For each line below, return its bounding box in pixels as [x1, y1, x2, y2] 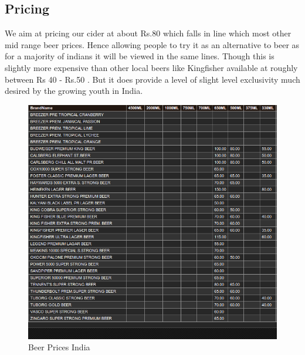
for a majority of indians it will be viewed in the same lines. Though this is [5, 50, 274, 62]
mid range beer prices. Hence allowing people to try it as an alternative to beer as [5, 38, 300, 50]
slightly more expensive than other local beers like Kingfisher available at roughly [5, 61, 298, 73]
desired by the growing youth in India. [5, 84, 143, 97]
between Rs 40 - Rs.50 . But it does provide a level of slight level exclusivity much [5, 73, 300, 85]
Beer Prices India [28, 341, 90, 353]
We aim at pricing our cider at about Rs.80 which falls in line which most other [5, 27, 292, 39]
